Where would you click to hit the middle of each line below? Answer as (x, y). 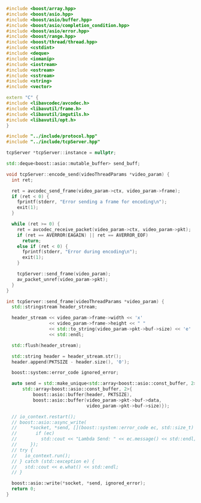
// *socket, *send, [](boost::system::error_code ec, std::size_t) (103, 428)
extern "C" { (22, 98)
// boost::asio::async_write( (49, 422)
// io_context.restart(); (44, 417)
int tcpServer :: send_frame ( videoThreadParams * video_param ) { (85, 301)
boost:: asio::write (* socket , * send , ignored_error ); (79, 483)
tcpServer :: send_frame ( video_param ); (64, 274)
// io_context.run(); (41, 456)
